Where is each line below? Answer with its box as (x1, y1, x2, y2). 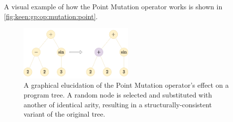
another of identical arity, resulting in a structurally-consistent (24, 99, 212, 109)
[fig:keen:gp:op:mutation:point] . (4, 11, 98, 21)
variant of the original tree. (24, 109, 105, 119)
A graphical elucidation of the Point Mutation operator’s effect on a (24, 80, 229, 90)
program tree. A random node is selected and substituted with (24, 90, 212, 100)
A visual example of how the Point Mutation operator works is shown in (4, 1, 223, 11)
